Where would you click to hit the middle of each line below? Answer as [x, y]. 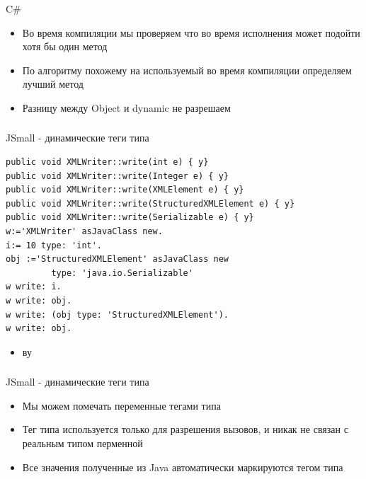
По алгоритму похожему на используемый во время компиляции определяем [187, 70]
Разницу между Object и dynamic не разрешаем [126, 107]
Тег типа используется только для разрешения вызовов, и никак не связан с [185, 429]
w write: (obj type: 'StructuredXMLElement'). [117, 314]
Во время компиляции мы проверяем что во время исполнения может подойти [191, 32]
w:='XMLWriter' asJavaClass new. [84, 231]
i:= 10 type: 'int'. [54, 245]
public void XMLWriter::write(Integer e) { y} [117, 176]
